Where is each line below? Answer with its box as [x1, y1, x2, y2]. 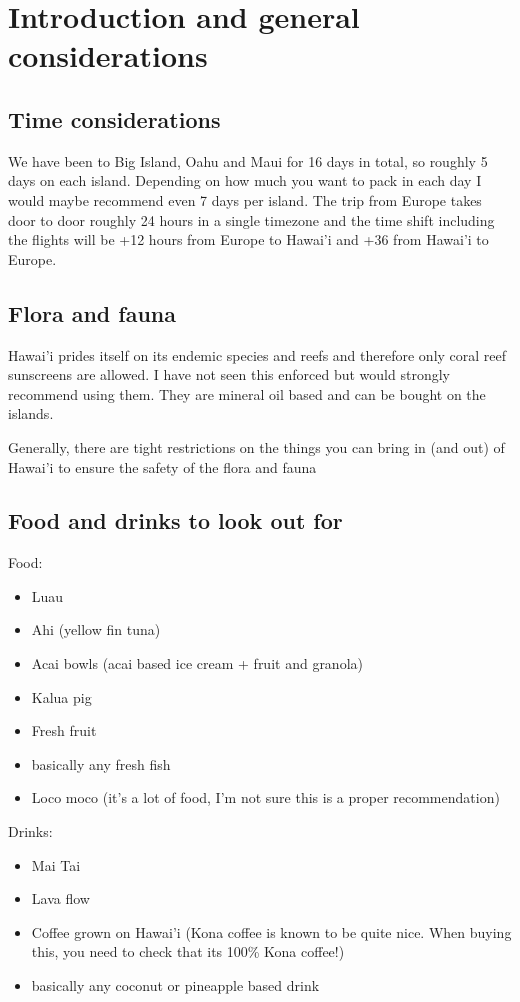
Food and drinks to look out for [8, 505, 343, 536]
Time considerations [8, 103, 221, 134]
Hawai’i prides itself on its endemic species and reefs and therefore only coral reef [8, 344, 507, 365]
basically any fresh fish [31, 753, 171, 774]
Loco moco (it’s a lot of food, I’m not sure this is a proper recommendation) [31, 787, 500, 808]
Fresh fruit [31, 720, 97, 741]
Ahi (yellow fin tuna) [31, 619, 161, 640]
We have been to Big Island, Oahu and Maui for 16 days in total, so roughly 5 [8, 150, 488, 171]
